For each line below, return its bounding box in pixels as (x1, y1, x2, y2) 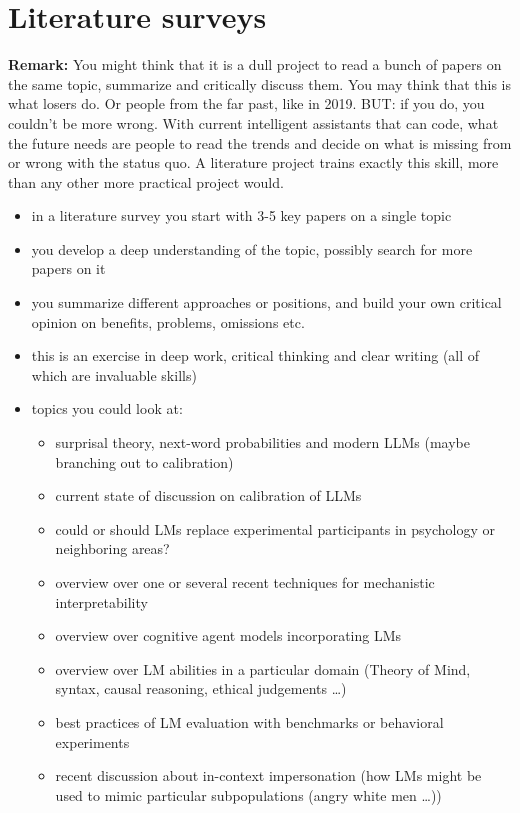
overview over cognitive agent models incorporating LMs (55, 625, 402, 646)
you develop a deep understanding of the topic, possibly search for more (31, 238, 473, 259)
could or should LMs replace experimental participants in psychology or (55, 518, 495, 539)
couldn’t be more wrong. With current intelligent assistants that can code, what (8, 112, 499, 133)
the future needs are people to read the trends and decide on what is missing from (8, 132, 512, 153)
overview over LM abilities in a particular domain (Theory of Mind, (55, 658, 471, 679)
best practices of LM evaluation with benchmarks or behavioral (55, 711, 444, 732)
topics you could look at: (31, 398, 183, 419)
